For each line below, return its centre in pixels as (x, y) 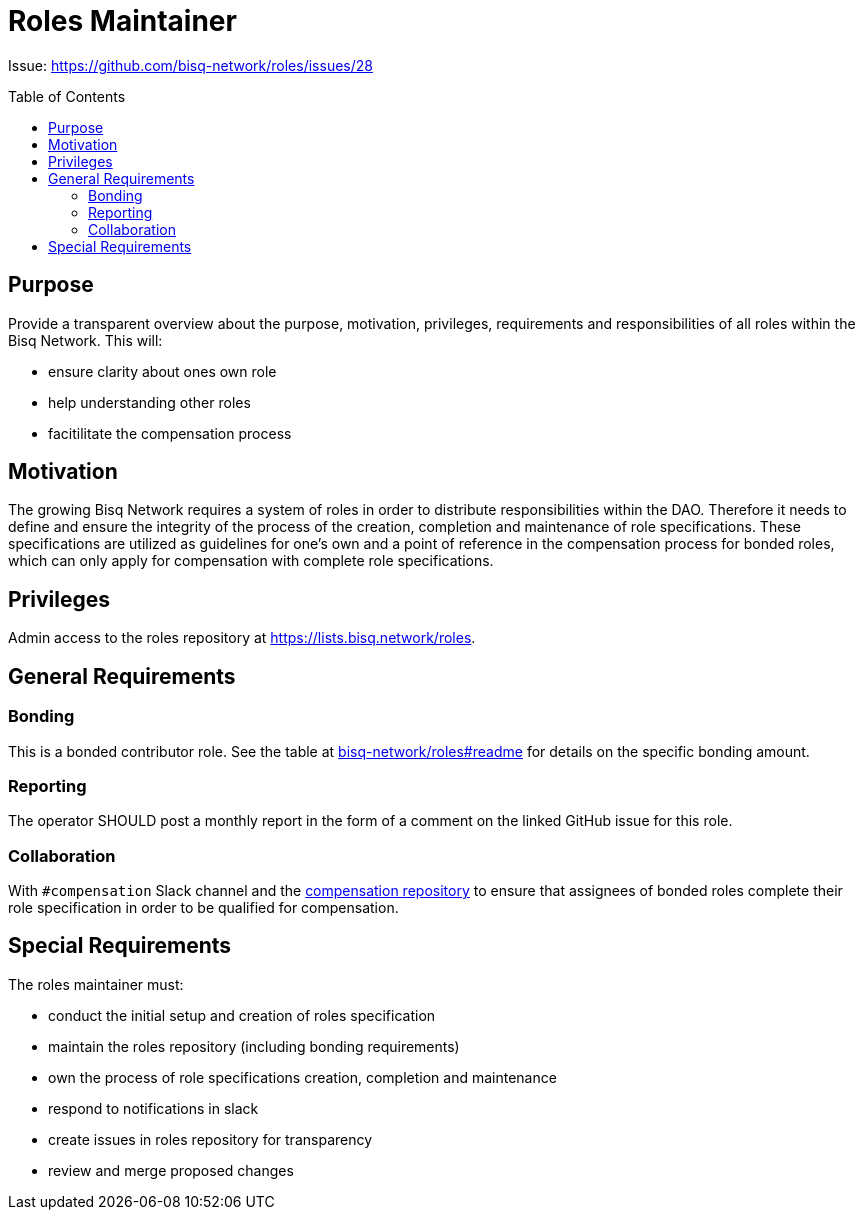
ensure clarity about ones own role (162, 371)
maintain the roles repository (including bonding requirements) (254, 1046)
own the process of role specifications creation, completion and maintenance (302, 1077)
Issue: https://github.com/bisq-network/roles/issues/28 (190, 65)
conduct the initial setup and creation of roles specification (242, 1015)
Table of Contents (67, 96)
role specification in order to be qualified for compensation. (203, 907)
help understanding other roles (149, 402)
